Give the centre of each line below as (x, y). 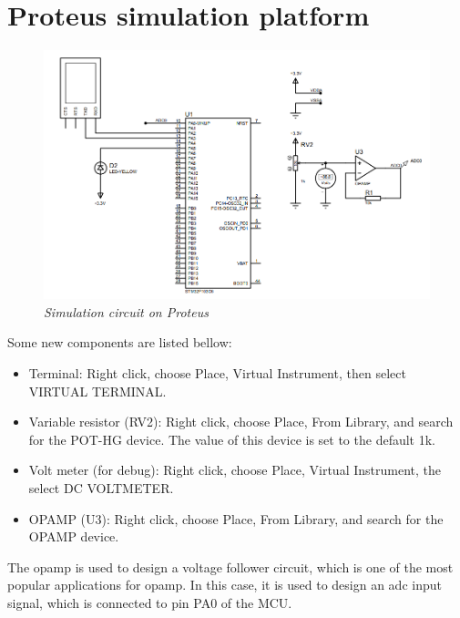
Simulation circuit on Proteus (126, 311)
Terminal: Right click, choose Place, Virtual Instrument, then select (217, 372)
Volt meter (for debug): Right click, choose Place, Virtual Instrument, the (235, 470)
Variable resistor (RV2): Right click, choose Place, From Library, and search (241, 422)
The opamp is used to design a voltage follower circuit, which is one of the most (230, 566)
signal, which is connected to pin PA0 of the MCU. (150, 602)
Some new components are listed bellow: (120, 342)
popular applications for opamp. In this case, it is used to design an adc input (225, 585)
